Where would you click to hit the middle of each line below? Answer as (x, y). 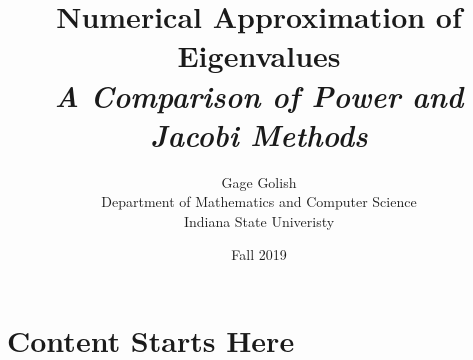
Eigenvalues (259, 55)
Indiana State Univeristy (259, 220)
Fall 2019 (259, 254)
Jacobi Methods (259, 134)
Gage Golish (259, 181)
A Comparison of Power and (259, 95)
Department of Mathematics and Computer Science (259, 201)
